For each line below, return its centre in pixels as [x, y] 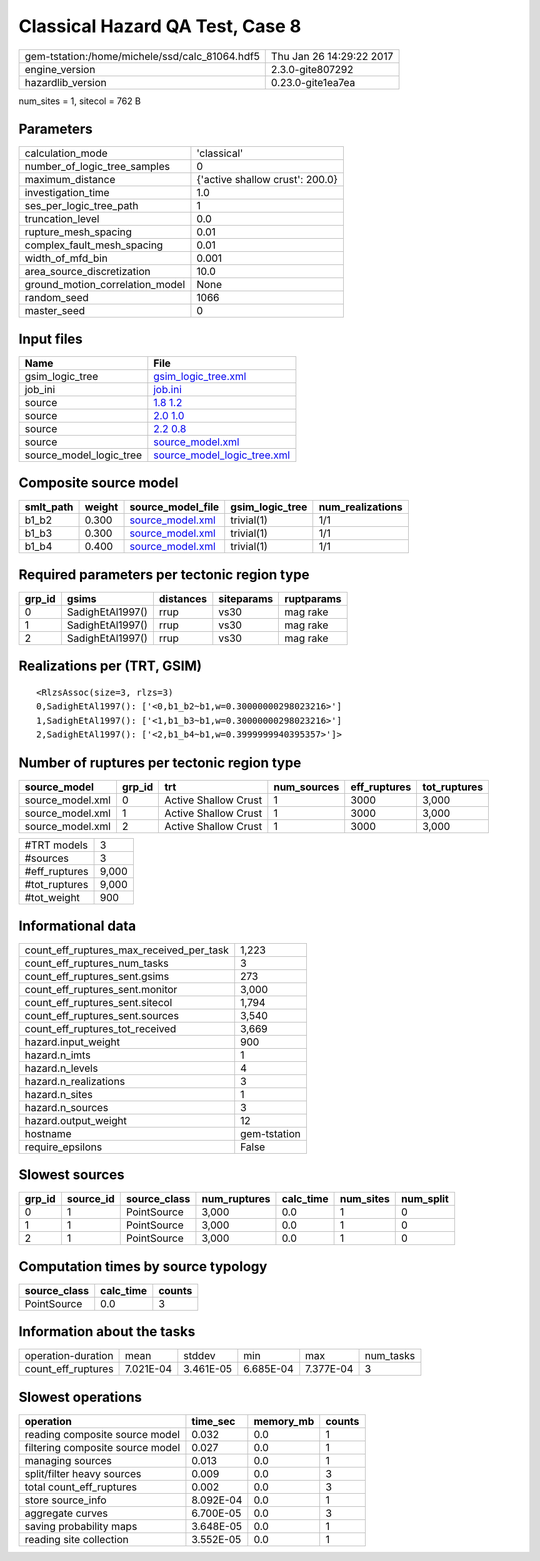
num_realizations [360, 507]
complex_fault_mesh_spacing [94, 245]
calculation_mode [66, 153]
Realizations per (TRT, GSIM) [110, 666]
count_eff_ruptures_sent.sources [102, 1015]
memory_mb [284, 1421]
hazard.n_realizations [74, 1081]
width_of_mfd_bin [66, 258]
